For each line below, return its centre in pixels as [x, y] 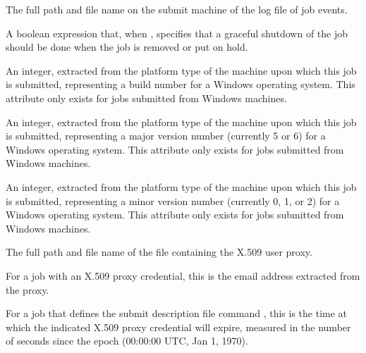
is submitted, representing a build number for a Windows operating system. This [181, 84]
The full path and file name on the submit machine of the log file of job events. [177, 9]
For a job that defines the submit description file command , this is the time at [177, 313]
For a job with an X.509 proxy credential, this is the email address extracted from [183, 275]
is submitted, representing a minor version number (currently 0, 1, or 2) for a [173, 200]
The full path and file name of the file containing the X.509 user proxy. [159, 252]
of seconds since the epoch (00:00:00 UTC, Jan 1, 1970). [127, 341]
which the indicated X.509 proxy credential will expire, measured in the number [178, 327]
